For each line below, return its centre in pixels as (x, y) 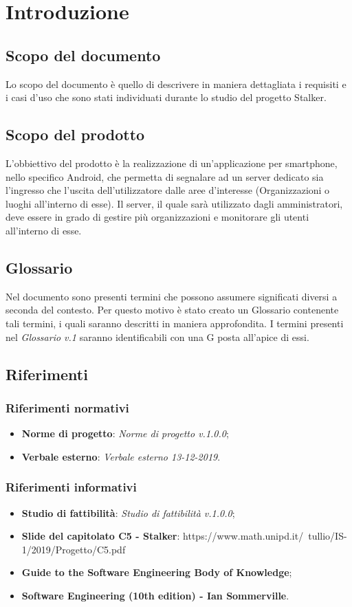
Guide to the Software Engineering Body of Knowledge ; (157, 572)
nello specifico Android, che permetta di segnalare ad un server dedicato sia (165, 176)
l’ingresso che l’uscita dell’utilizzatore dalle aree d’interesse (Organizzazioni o (168, 190)
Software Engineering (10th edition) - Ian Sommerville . (155, 595)
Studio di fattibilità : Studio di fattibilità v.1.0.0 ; (128, 512)
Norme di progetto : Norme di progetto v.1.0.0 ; (125, 433)
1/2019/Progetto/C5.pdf (74, 549)
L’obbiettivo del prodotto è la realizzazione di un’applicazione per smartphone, (172, 163)
